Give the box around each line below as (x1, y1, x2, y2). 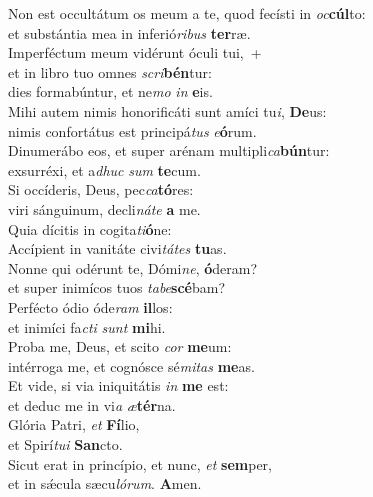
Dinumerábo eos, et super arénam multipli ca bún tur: (8, 140, 330, 161)
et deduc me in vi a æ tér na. (8, 394, 176, 415)
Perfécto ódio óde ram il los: (8, 296, 173, 317)
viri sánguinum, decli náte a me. (8, 198, 201, 219)
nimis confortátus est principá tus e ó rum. (8, 120, 257, 141)
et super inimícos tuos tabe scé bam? (8, 277, 226, 298)
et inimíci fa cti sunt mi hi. (8, 316, 166, 337)
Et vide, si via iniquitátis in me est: (8, 375, 229, 396)
